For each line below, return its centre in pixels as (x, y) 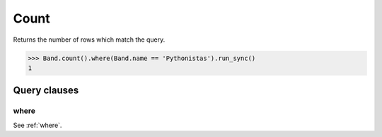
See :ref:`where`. (37, 125)
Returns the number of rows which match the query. (89, 40)
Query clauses (46, 91)
